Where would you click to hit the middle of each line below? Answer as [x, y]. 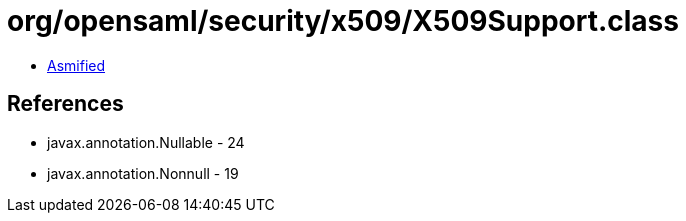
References [65, 104]
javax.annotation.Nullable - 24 [146, 142]
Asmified [76, 65]
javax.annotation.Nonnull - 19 [143, 173]
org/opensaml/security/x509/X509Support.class [343, 21]
